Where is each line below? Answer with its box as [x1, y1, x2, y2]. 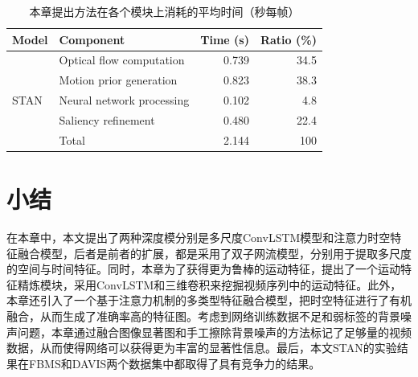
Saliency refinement [59, 111, 155, 128]
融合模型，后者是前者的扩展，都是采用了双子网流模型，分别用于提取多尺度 [17, 244, 412, 261]
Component [59, 31, 125, 47]
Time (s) [200, 31, 249, 47]
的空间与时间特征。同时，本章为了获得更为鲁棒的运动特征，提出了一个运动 [6, 260, 400, 277]
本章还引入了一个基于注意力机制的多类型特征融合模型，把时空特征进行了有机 [6, 292, 412, 309]
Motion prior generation [59, 72, 178, 88]
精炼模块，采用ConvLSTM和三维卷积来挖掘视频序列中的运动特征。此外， [17, 276, 402, 293]
